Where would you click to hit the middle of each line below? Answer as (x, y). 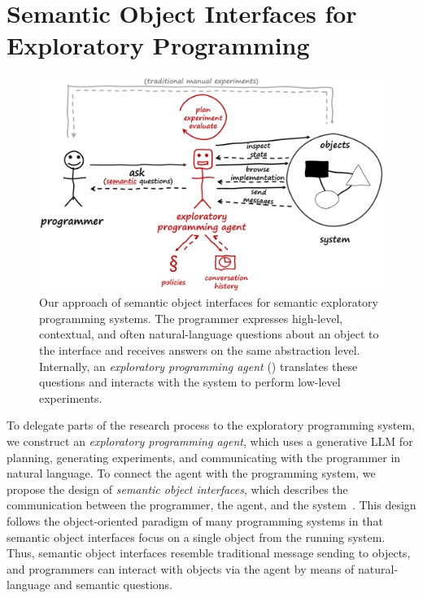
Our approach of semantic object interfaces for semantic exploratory (209, 302)
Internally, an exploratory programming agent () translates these (198, 366)
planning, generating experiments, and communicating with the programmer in (204, 457)
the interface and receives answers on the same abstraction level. (200, 350)
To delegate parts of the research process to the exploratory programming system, (211, 425)
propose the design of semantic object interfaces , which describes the (177, 489)
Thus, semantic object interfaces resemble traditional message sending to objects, (209, 553)
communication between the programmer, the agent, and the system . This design (211, 505)
